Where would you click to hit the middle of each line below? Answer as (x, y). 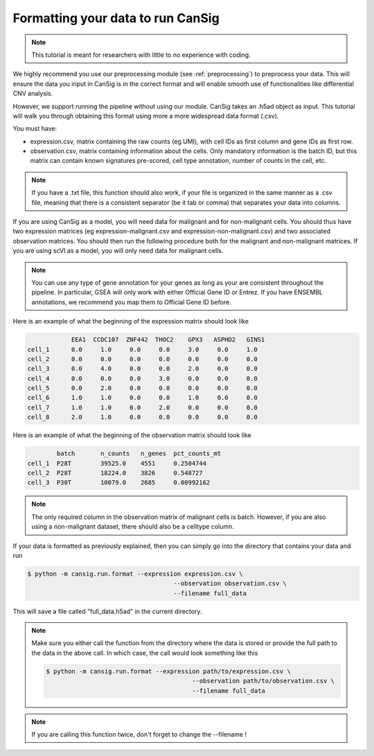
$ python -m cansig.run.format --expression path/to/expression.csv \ (168, 671)
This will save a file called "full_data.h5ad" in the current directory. (107, 611)
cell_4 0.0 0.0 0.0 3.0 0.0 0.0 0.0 (142, 378)
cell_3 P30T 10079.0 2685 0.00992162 (119, 483)
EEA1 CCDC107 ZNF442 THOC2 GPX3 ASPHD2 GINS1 (168, 340)
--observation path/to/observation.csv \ (263, 681)
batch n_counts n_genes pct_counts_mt (139, 454)
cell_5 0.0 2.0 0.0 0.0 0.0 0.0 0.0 (142, 388)
